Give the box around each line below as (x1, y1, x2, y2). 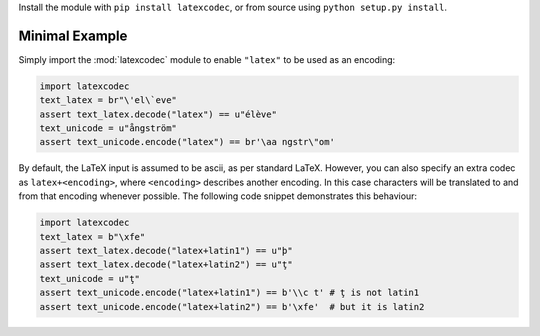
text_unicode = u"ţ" (39, 273, 140, 284)
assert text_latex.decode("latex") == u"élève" (39, 108, 277, 120)
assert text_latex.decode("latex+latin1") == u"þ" (39, 245, 294, 256)
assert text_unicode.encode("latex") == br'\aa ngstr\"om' (39, 136, 335, 148)
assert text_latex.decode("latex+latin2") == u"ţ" (39, 259, 294, 270)
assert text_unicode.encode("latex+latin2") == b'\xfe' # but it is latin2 (39, 301, 425, 312)
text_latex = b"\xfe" (39, 231, 146, 242)
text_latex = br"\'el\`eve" (39, 95, 177, 106)
